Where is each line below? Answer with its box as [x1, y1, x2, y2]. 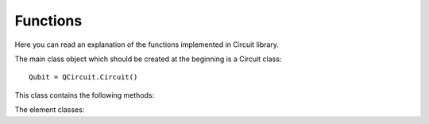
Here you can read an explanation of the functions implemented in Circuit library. [14, 40, 280, 49]
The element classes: [14, 105, 85, 114]
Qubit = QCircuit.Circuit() [29, 72, 138, 82]
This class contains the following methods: [14, 90, 155, 99]
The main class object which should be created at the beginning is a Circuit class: [14, 54, 282, 64]
